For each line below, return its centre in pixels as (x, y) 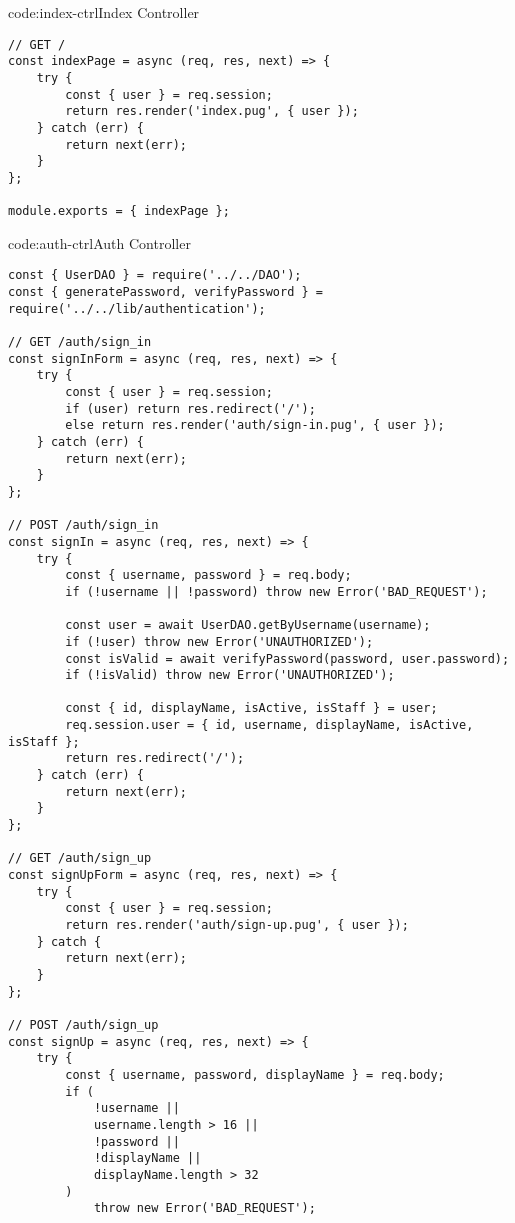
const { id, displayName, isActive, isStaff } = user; (251, 708)
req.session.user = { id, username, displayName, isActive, (269, 725)
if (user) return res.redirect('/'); (190, 408)
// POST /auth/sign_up (83, 1024)
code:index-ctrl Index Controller (104, 12)
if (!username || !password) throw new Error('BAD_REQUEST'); (276, 591)
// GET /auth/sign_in (80, 342)
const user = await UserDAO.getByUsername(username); (248, 625)
